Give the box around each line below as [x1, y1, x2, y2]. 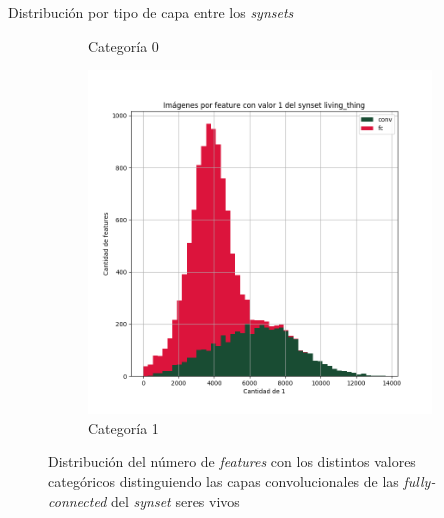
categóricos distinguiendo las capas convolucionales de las [48, 470, 399, 491]
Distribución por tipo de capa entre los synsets [8, 2, 294, 22]
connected [48, 490, 107, 511]
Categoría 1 [88, 417, 159, 438]
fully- [403, 470, 436, 491]
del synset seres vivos [110, 490, 240, 511]
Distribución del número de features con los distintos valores [48, 451, 416, 472]
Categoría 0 [88, 35, 159, 56]
